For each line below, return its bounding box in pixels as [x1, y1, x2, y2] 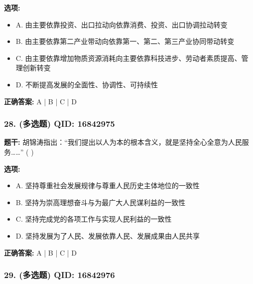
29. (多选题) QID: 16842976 [4, 269, 115, 281]
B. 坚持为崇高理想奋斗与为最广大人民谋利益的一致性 [15, 197, 186, 207]
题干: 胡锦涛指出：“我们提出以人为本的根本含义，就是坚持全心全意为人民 [4, 137, 242, 147]
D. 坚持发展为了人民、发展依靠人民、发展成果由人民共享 [15, 230, 200, 241]
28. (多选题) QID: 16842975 [4, 117, 115, 130]
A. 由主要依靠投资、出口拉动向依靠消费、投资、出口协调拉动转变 [15, 19, 228, 29]
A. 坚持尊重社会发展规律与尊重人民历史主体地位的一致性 [15, 180, 200, 191]
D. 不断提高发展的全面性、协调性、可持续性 [15, 79, 158, 89]
